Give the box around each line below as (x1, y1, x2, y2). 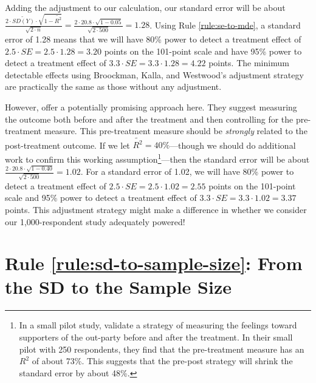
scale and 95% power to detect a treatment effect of (5, 191, 197, 204)
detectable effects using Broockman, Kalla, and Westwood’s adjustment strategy (5, 68, 304, 81)
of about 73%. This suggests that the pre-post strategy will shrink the (32, 354, 293, 367)
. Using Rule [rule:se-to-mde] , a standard (149, 18, 301, 31)
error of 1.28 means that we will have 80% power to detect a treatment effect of (5, 33, 301, 45)
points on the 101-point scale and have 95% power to (104, 44, 302, 57)
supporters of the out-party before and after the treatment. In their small (19, 331, 293, 343)
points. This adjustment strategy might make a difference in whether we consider (5, 203, 307, 215)
